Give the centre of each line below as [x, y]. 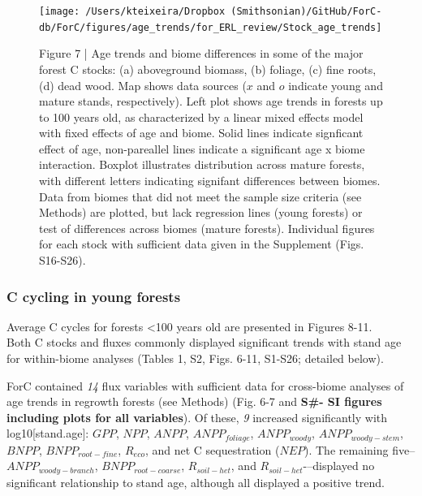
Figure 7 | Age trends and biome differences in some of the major [201, 53]
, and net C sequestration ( [212, 449]
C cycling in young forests [94, 296]
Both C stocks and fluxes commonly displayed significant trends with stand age [204, 342]
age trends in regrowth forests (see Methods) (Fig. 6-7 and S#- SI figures [194, 401]
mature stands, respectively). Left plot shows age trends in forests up [211, 101]
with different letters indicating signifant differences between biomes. [210, 181]
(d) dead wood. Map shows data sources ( [143, 85]
